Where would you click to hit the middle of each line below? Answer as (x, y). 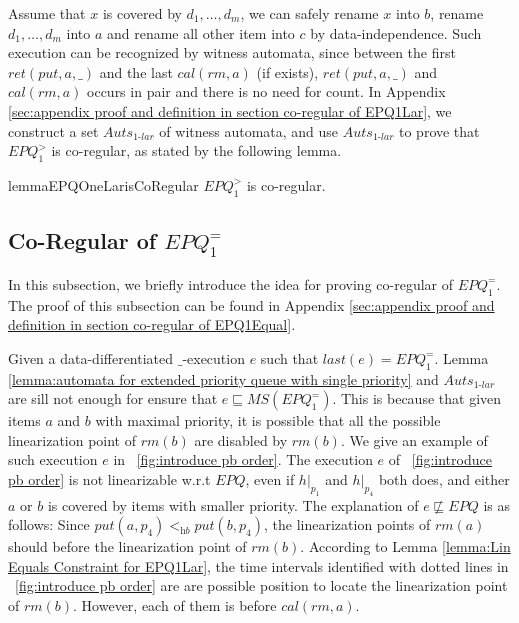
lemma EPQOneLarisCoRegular (103, 184)
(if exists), (287, 71)
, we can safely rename (309, 13)
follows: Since (49, 524)
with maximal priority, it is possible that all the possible (268, 420)
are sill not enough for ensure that (113, 398)
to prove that (439, 130)
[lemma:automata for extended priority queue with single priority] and (223, 378)
